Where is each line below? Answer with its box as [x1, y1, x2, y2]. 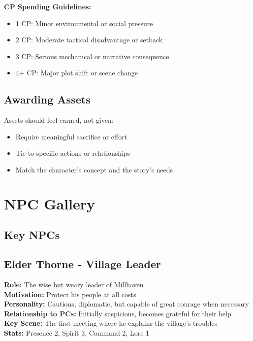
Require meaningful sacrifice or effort [15, 131, 127, 141]
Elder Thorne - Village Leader [4, 256, 161, 272]
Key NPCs [4, 227, 60, 242]
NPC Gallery [4, 193, 95, 213]
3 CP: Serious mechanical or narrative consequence [15, 51, 169, 61]
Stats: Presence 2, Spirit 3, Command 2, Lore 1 [4, 327, 150, 338]
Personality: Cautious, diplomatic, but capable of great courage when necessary [4, 299, 249, 309]
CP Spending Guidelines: [4, 1, 91, 11]
